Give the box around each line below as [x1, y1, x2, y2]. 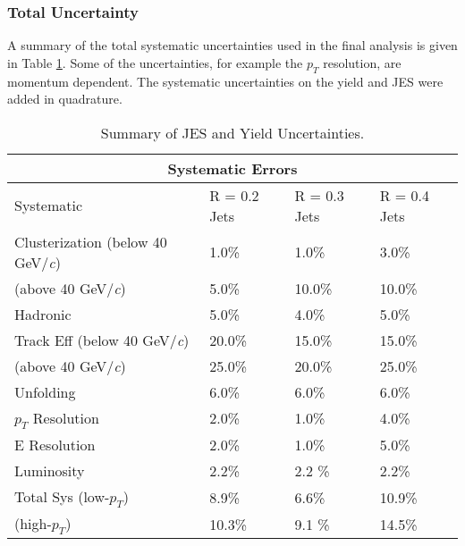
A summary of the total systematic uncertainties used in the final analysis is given [7, 36, 458, 55]
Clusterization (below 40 [14, 231, 167, 252]
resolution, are [323, 53, 402, 71]
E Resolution [14, 433, 96, 455]
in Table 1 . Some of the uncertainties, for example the [7, 53, 303, 71]
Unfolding [14, 381, 76, 402]
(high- [14, 513, 52, 534]
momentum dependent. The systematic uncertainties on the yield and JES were [7, 71, 444, 90]
